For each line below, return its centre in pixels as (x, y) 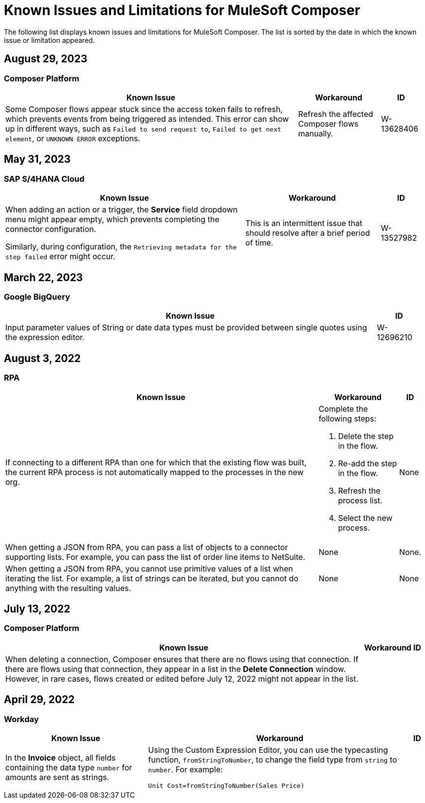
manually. (316, 133)
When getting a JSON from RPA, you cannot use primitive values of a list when (149, 568)
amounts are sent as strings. (57, 777)
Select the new (365, 518)
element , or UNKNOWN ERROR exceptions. (73, 138)
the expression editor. (45, 337)
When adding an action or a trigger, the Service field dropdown (121, 210)
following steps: (347, 418)
